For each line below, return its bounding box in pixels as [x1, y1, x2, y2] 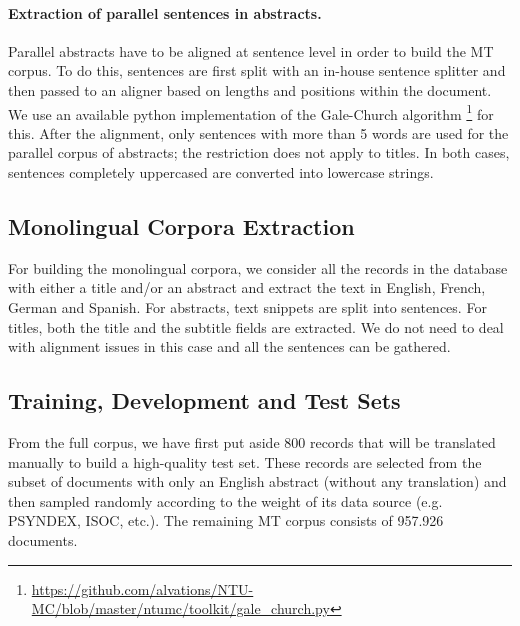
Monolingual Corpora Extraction [8, 211, 355, 241]
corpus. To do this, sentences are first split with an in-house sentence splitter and [8, 60, 506, 81]
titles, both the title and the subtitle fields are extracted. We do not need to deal [8, 316, 504, 337]
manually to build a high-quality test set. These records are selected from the [8, 451, 482, 472]
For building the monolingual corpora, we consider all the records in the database [8, 257, 508, 278]
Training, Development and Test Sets [8, 385, 401, 416]
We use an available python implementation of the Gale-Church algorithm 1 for [8, 100, 494, 124]
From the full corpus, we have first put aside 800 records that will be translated [8, 431, 496, 452]
